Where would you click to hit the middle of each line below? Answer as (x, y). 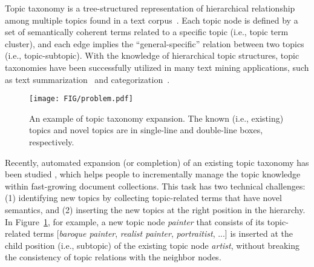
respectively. (52, 142)
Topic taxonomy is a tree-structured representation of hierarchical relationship (150, 8)
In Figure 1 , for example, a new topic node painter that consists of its (135, 221)
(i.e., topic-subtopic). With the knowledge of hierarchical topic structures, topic (152, 55)
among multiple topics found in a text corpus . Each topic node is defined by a (152, 20)
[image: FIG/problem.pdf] (81, 99)
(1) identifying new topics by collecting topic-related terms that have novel (143, 198)
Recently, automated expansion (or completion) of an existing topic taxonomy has (157, 162)
